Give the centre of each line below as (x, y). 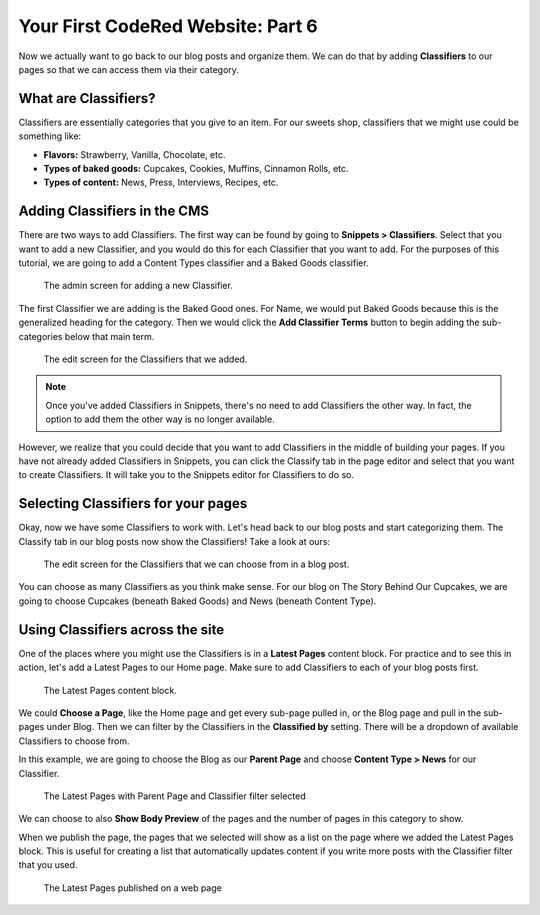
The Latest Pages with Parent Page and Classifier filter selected (175, 796)
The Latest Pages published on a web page (132, 887)
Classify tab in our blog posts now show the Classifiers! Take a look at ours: (174, 541)
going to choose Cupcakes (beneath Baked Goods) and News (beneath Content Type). (197, 601)
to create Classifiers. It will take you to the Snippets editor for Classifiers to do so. (186, 475)
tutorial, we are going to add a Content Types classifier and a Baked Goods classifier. (193, 263)
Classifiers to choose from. (74, 741)
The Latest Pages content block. (110, 690)
